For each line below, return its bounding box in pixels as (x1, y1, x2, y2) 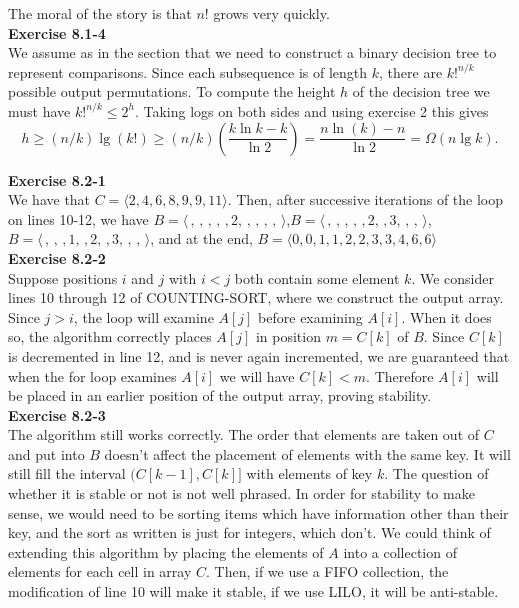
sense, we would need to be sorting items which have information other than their (8, 502, 509, 523)
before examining (258, 306, 363, 327)
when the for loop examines (8, 365, 177, 386)
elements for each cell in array (8, 561, 192, 582)
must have (8, 100, 71, 121)
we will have (219, 365, 295, 386)
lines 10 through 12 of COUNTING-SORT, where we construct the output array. (8, 287, 504, 308)
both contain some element (234, 267, 400, 288)
